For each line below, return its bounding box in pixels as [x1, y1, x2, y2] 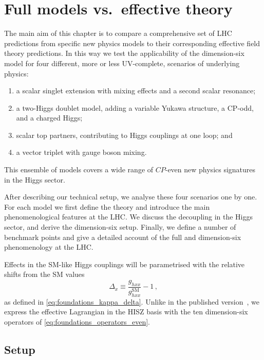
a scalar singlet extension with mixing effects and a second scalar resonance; [16, 85, 256, 96]
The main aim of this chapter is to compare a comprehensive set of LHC [4, 28, 232, 38]
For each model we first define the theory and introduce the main [4, 201, 210, 212]
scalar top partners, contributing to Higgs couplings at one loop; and [16, 129, 233, 140]
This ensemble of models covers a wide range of [4, 164, 154, 175]
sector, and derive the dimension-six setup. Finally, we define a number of [4, 222, 236, 232]
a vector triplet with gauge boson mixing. [16, 147, 147, 157]
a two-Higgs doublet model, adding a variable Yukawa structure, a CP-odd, [16, 102, 254, 113]
